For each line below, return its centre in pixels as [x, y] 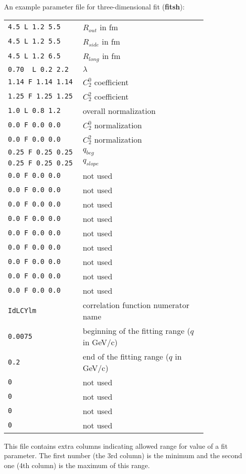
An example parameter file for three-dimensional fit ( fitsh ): [94, 6]
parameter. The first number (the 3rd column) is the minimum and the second [123, 455]
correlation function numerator [136, 305]
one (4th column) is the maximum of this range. [77, 465]
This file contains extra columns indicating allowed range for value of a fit [116, 446]
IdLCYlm [22, 310]
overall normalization [119, 110]
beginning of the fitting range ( [137, 330]
